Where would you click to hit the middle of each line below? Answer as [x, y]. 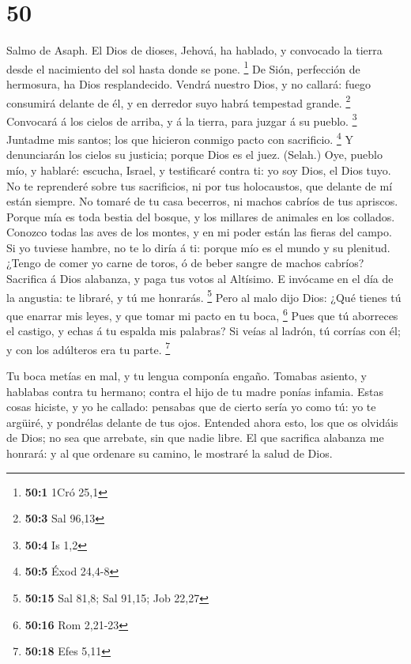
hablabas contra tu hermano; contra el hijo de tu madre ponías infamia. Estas [195, 391]
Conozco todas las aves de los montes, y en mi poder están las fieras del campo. [199, 232]
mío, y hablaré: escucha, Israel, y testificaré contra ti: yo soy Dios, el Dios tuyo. [199, 170]
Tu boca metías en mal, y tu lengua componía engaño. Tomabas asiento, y [187, 375]
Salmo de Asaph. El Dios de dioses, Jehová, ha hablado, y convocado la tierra [194, 50]
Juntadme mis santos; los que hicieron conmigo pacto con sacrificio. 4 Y [180, 138]
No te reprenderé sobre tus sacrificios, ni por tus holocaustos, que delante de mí [200, 185]
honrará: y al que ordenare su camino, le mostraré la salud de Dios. [170, 453]
